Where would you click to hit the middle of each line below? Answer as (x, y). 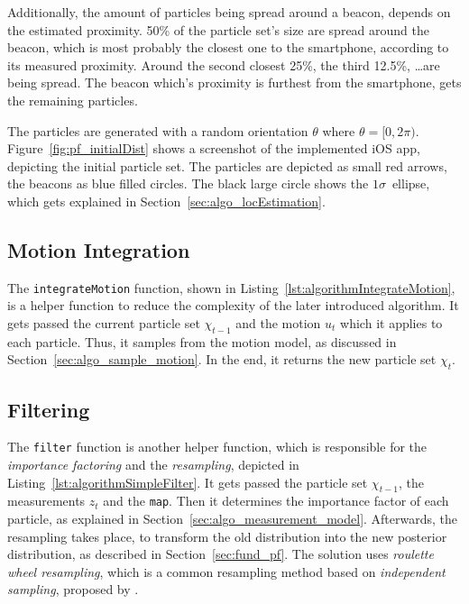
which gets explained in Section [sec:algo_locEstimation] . (166, 201)
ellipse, (411, 183)
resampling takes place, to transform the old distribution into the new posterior (227, 536)
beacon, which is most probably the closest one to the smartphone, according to (228, 47)
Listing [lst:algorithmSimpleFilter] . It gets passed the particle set (188, 482)
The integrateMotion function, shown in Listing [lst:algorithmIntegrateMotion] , (231, 287)
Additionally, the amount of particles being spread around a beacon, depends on (229, 12)
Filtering (49, 409)
